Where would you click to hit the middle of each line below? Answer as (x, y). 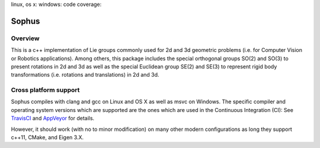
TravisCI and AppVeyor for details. (53, 119)
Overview (25, 38)
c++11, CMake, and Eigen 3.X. (47, 137)
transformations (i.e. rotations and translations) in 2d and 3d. (85, 75)
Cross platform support (45, 90)
